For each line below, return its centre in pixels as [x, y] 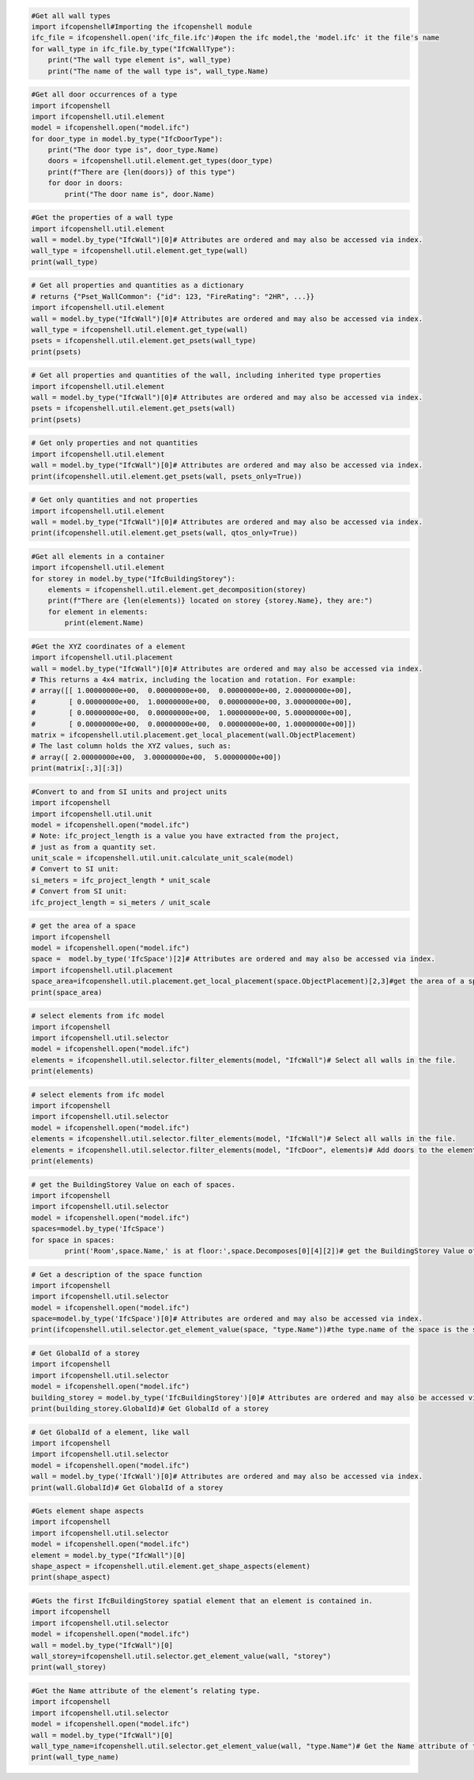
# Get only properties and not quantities [115, 443]
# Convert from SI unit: [79, 891]
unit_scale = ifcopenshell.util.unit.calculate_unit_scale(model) [162, 858]
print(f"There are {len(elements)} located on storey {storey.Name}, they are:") [210, 601]
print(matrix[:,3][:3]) [77, 768]
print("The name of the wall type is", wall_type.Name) [158, 71]
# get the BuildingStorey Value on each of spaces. [134, 1185]
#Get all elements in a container [98, 556]
